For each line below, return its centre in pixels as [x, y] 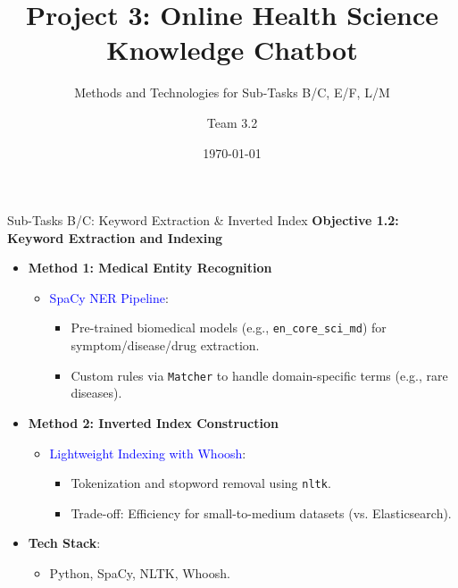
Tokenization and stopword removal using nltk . [201, 483]
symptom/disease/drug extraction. [165, 345]
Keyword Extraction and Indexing [115, 237]
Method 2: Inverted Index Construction [153, 422]
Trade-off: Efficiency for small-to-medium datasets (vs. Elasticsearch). [261, 512]
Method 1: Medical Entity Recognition [150, 268]
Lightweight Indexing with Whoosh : [148, 453]
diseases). [96, 393]
